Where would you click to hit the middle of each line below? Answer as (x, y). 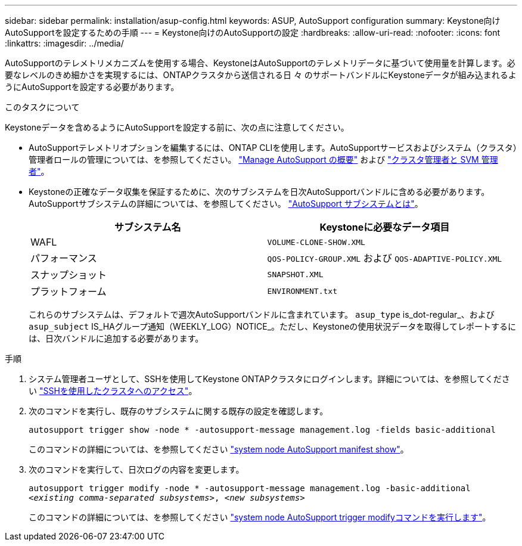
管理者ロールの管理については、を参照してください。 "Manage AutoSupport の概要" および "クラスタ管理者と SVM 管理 (263, 159)
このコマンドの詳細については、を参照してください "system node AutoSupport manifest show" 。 (219, 449)
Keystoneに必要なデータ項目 (385, 227)
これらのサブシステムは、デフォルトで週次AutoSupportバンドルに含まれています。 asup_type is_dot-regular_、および (262, 314)
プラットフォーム (69, 291)
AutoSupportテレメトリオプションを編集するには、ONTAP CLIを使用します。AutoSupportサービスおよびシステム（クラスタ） (273, 148)
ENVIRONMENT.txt (302, 291)
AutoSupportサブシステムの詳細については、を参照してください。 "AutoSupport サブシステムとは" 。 (226, 204)
